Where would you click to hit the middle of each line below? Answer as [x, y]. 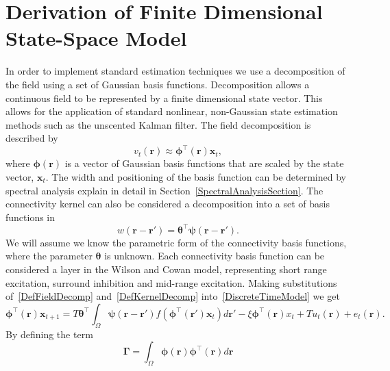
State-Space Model [96, 38]
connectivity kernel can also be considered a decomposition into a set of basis [168, 204]
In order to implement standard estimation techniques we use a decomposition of [175, 71]
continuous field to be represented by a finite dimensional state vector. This [164, 98]
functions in [31, 217]
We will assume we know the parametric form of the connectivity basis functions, [176, 242]
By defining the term [49, 334]
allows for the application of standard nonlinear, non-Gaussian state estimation [172, 111]
